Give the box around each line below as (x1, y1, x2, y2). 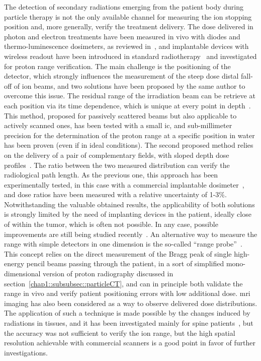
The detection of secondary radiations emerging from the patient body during (4, 2, 243, 12)
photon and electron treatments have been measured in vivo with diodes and (4, 31, 240, 41)
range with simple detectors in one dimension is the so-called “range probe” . (4, 238, 242, 249)
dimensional (4, 268, 41, 279)
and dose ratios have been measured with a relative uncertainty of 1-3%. (4, 189, 227, 200)
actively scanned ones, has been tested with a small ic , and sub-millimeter (4, 120, 232, 131)
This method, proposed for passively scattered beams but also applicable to (4, 110, 237, 121)
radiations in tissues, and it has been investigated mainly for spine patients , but (4, 318, 253, 328)
